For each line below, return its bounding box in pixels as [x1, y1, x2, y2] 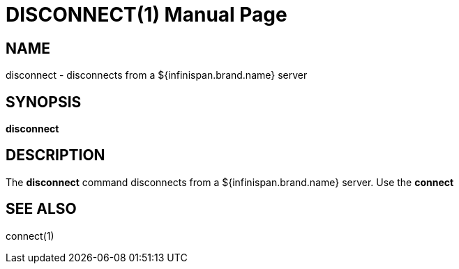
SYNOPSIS [6, 93, 82, 111]
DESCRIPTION [6, 146, 105, 164]
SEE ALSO [6, 200, 77, 218]
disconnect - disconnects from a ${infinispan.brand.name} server [6, 69, 308, 82]
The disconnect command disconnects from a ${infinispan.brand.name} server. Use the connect [6, 176, 454, 188]
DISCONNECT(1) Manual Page [6, 3, 287, 26]
